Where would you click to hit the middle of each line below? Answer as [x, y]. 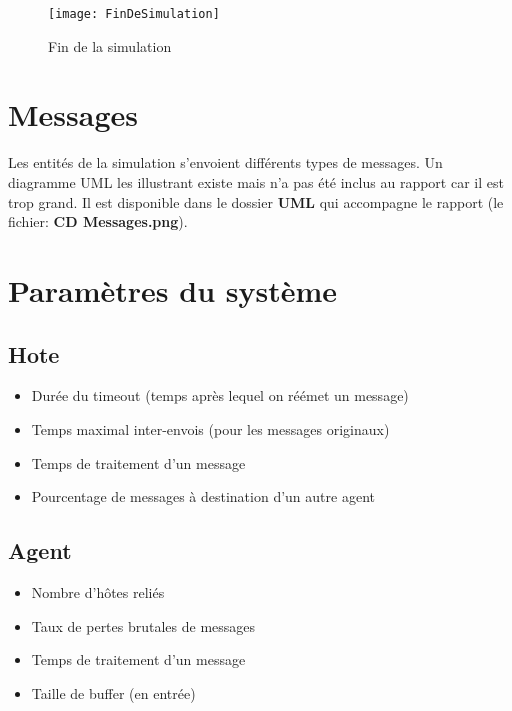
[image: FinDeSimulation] [134, 14]
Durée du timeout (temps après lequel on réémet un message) [220, 395]
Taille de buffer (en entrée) [113, 692]
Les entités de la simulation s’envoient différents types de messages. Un [225, 162]
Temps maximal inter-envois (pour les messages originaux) [210, 428]
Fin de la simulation [110, 45]
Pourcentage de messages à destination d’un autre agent [203, 496]
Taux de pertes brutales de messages [143, 625]
